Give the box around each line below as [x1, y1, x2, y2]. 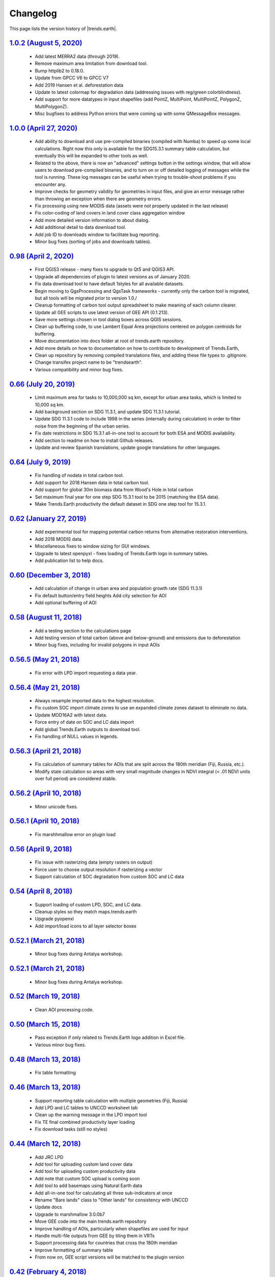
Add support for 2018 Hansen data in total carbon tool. [35, 479, 150, 485]
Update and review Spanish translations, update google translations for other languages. [35, 444, 221, 451]
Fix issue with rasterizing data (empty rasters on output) [35, 859, 153, 865]
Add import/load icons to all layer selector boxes [35, 923, 137, 929]
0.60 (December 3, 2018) [9, 571, 91, 579]
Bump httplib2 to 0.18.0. [35, 67, 85, 74]
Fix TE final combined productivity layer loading [35, 1119, 135, 1125]
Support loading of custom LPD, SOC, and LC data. [35, 902, 142, 908]
